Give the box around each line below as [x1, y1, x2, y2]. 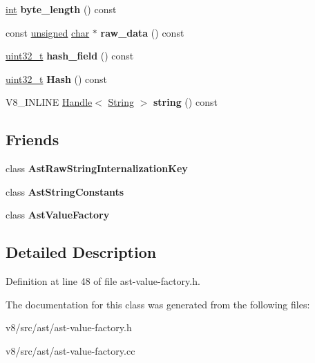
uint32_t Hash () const [6, 71, 108, 86]
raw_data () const [100, 25, 184, 39]
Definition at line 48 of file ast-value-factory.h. [6, 274, 200, 288]
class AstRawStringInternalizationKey [6, 161, 188, 176]
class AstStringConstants [6, 184, 124, 198]
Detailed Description [6, 241, 157, 263]
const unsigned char [6, 25, 90, 39]
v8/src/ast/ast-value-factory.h [6, 320, 132, 335]
